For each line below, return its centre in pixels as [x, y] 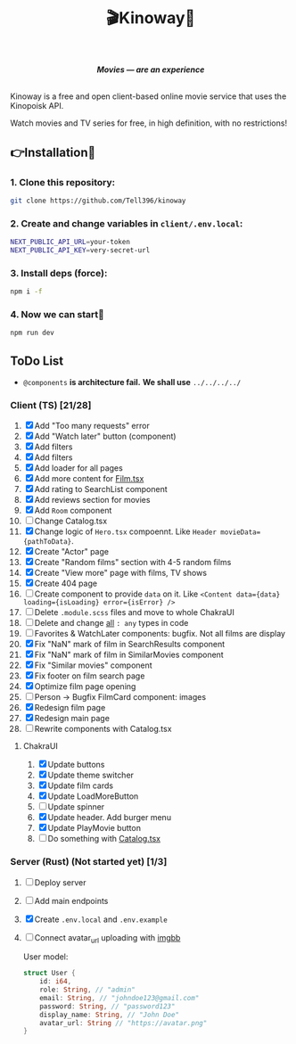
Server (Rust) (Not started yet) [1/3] [89, 862]
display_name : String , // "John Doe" [110, 1015]
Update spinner [76, 807]
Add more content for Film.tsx [89, 479]
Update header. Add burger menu [110, 818]
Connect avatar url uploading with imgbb [107, 938]
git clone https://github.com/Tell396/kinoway [98, 201]
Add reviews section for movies [92, 500]
